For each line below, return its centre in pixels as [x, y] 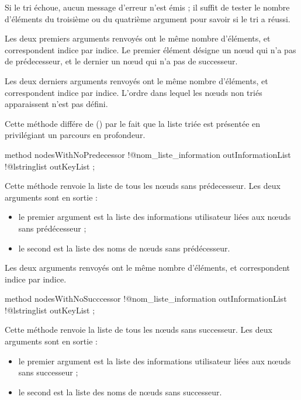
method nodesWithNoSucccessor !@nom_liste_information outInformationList [146, 299]
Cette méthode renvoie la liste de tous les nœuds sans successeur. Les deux [139, 330]
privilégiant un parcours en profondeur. [75, 135]
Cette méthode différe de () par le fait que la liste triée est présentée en [133, 123]
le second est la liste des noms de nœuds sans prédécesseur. [124, 248]
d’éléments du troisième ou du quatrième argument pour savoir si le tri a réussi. [148, 18]
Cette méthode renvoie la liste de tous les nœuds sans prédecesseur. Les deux [143, 186]
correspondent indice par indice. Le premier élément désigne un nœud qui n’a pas [150, 49]
